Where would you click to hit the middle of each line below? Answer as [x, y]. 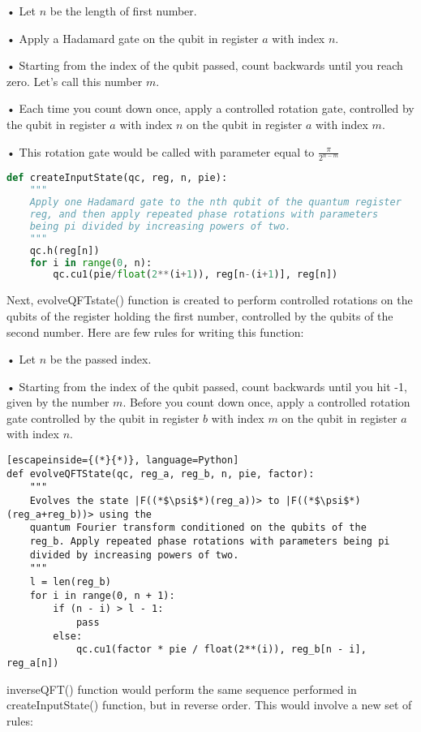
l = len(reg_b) [70, 581]
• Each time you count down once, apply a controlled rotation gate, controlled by [210, 108]
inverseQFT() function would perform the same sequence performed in [182, 689]
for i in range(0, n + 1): [102, 595]
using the [125, 514]
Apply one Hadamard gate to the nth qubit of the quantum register [215, 202]
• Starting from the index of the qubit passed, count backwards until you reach [205, 65]
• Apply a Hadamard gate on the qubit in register [133, 38]
